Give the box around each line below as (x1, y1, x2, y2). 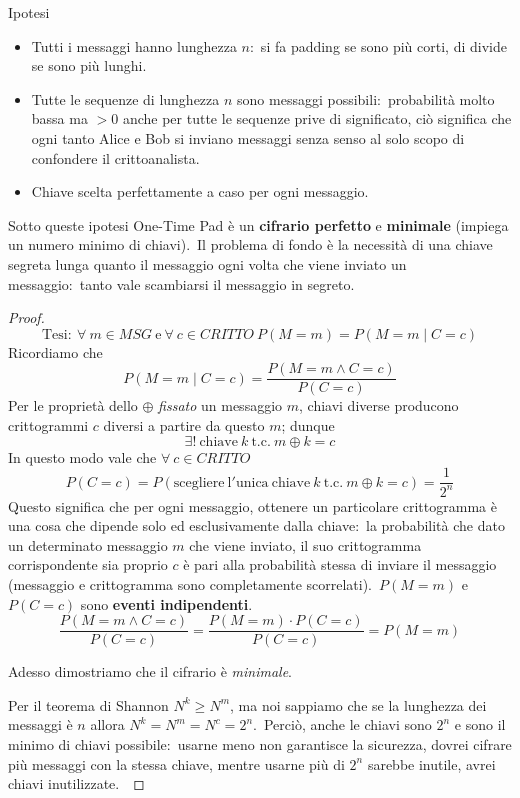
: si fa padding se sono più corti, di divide (249, 35, 507, 56)
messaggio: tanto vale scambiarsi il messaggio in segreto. (8, 273, 355, 294)
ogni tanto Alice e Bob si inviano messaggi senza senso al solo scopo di (31, 127, 465, 148)
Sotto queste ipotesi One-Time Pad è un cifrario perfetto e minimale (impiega (8, 214, 509, 235)
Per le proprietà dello (8, 395, 138, 416)
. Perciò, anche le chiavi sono (253, 714, 432, 735)
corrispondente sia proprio (8, 554, 168, 575)
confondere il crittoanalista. (31, 147, 200, 168)
